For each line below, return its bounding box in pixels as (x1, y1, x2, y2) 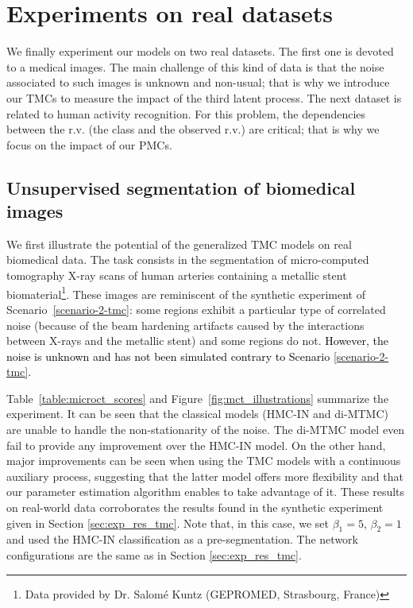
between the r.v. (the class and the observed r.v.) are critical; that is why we (6, 121, 380, 137)
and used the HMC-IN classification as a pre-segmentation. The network (6, 531, 358, 548)
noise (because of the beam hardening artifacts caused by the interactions (6, 316, 365, 333)
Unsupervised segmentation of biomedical (6, 175, 356, 199)
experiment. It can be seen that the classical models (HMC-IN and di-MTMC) (6, 405, 388, 422)
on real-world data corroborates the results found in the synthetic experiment (6, 499, 384, 516)
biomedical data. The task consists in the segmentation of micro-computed (6, 251, 369, 268)
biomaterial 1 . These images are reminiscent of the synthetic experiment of (6, 283, 365, 302)
